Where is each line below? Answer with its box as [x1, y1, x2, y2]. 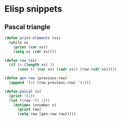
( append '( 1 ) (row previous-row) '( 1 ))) [9, 80, 91, 85]
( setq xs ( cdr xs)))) [13, 49, 56, 54]
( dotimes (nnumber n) [13, 103, 56, 107]
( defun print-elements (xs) [4, 35, 61, 40]
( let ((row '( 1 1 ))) [9, 98, 50, 103]
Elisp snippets [4, 3, 62, 15]
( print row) [17, 107, 41, 112]
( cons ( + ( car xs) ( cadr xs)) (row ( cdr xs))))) [17, 67, 117, 72]
